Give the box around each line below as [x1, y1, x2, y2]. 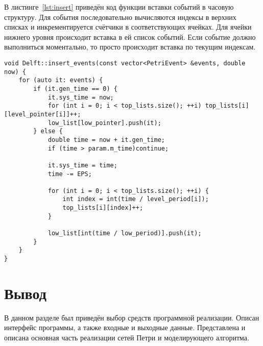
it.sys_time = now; [47, 93, 114, 101]
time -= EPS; [47, 170, 92, 178]
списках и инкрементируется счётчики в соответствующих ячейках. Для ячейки [4, 21, 252, 32]
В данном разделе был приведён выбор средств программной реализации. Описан [4, 312, 259, 323]
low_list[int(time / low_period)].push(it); [47, 230, 202, 237]
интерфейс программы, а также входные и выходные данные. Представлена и [4, 322, 246, 333]
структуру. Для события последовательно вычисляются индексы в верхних [4, 11, 236, 22]
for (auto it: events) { [18, 77, 103, 84]
